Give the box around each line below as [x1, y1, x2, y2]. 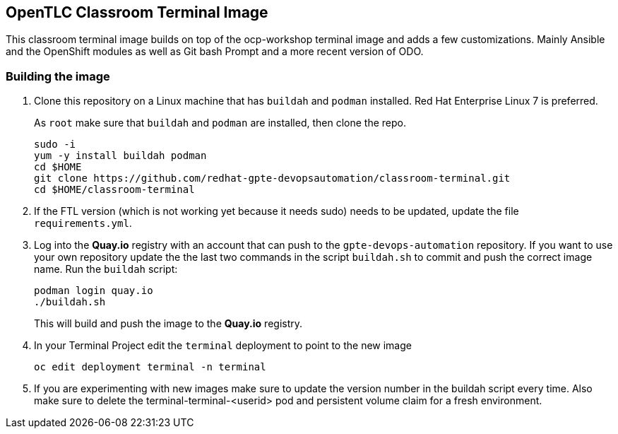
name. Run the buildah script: [34, 263, 178, 276]
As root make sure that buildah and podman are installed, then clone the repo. [34, 117, 407, 129]
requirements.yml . [34, 217, 132, 230]
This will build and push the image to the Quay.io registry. [34, 317, 303, 330]
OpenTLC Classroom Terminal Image [6, 4, 268, 21]
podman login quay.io [34, 285, 153, 297]
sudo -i [34, 139, 76, 151]
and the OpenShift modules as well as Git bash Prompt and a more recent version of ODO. [6, 45, 424, 58]
